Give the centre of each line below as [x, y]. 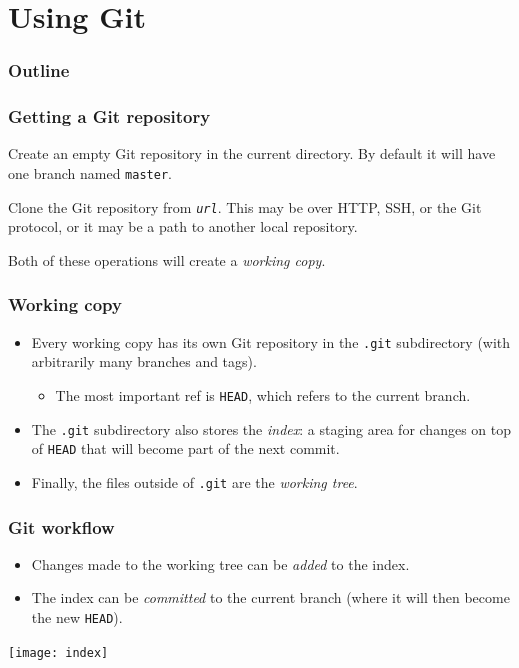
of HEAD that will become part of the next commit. [185, 448]
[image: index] [58, 652]
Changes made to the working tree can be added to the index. [220, 563]
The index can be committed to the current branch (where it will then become [270, 597]
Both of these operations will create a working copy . [167, 259]
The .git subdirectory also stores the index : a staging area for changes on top [271, 428]
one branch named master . [90, 173]
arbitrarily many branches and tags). [144, 361]
